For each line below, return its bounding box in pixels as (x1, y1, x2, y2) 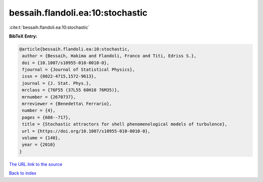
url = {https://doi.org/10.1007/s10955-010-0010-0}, (22, 128, 150, 134)
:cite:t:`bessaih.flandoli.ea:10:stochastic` (9, 24, 90, 30)
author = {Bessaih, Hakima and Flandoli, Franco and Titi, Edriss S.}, (22, 53, 197, 59)
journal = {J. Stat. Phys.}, (22, 81, 92, 86)
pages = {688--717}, (22, 115, 71, 120)
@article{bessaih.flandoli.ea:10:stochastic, (19, 46, 130, 52)
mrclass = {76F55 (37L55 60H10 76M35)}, (22, 87, 120, 93)
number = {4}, (22, 108, 56, 113)
